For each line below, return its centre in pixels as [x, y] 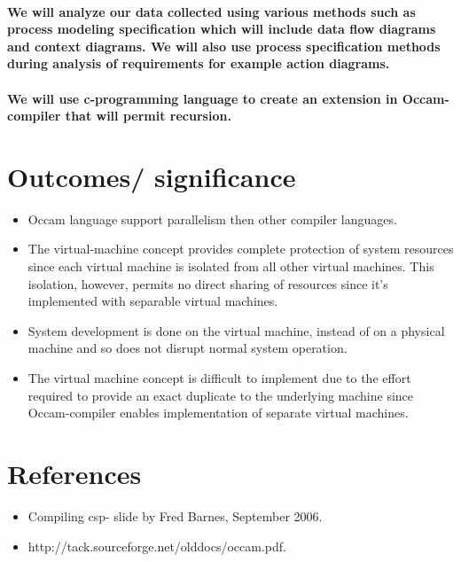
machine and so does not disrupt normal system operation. [188, 348]
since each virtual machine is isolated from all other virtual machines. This [231, 266]
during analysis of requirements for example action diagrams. [199, 63]
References [74, 473]
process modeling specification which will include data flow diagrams [222, 29]
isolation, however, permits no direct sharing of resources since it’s [208, 283]
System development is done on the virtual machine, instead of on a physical [236, 330]
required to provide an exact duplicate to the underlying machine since [221, 395]
